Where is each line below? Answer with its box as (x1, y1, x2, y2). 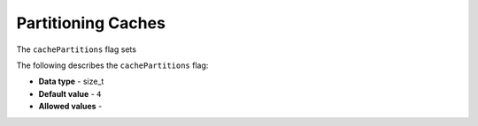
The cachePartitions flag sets (16, 44, 137, 55)
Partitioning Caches (16, 13, 166, 33)
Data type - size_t (38, 76, 104, 87)
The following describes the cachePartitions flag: (16, 60, 209, 70)
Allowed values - (38, 101, 103, 112)
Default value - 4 (38, 88, 102, 99)
